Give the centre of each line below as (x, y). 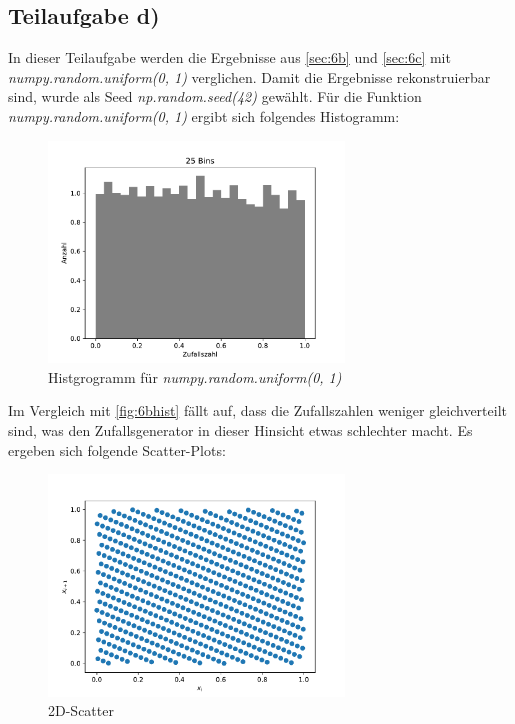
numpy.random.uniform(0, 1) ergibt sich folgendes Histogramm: (204, 115)
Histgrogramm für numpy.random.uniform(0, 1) (195, 376)
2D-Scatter (81, 710)
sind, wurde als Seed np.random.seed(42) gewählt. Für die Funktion (215, 96)
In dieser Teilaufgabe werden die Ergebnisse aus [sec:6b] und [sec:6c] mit (229, 57)
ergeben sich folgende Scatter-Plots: (117, 449)
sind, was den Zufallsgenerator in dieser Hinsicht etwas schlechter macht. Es (240, 429)
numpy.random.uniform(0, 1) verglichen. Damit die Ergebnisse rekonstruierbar (249, 76)
